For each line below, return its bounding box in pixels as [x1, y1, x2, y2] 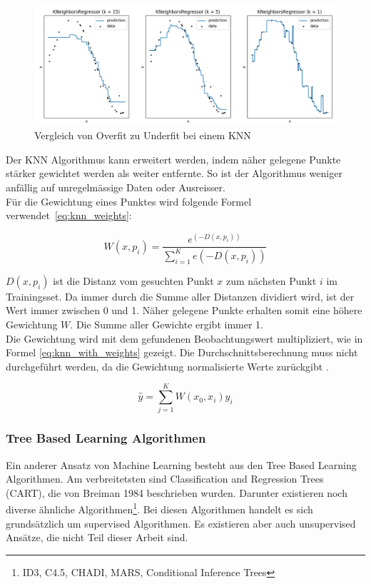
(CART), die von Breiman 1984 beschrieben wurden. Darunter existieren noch [6, 485, 347, 500]
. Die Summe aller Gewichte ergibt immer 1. [70, 316, 263, 331]
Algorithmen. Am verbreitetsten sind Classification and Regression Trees [6, 471, 324, 486]
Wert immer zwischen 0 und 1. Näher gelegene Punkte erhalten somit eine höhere [6, 303, 362, 318]
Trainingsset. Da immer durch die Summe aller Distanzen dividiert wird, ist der [6, 288, 355, 303]
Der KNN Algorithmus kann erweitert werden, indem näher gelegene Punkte [6, 151, 341, 166]
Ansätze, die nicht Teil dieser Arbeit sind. [6, 530, 188, 545]
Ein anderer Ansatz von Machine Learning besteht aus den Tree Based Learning [6, 457, 357, 472]
